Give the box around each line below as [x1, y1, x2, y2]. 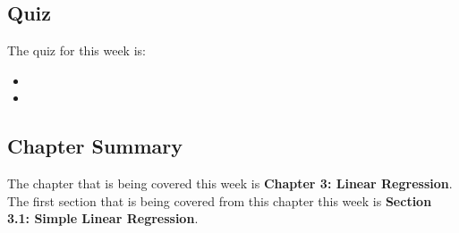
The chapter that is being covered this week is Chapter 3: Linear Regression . [7, 174, 453, 193]
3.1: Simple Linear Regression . [7, 209, 199, 228]
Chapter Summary [7, 132, 183, 160]
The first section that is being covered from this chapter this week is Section [7, 191, 432, 210]
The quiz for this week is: [7, 41, 146, 60]
